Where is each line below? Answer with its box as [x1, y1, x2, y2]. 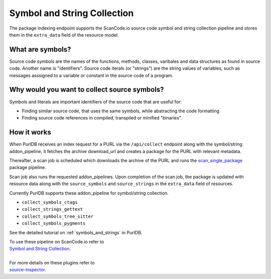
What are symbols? [9, 45, 71, 54]
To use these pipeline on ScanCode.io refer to [9, 238, 104, 244]
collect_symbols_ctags [22, 199, 78, 205]
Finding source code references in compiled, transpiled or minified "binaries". [22, 115, 183, 121]
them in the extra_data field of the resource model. [9, 32, 119, 38]
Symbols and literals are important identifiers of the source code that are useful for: [9, 98, 182, 105]
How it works [9, 128, 51, 136]
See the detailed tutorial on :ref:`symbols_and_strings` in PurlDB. [9, 229, 143, 235]
